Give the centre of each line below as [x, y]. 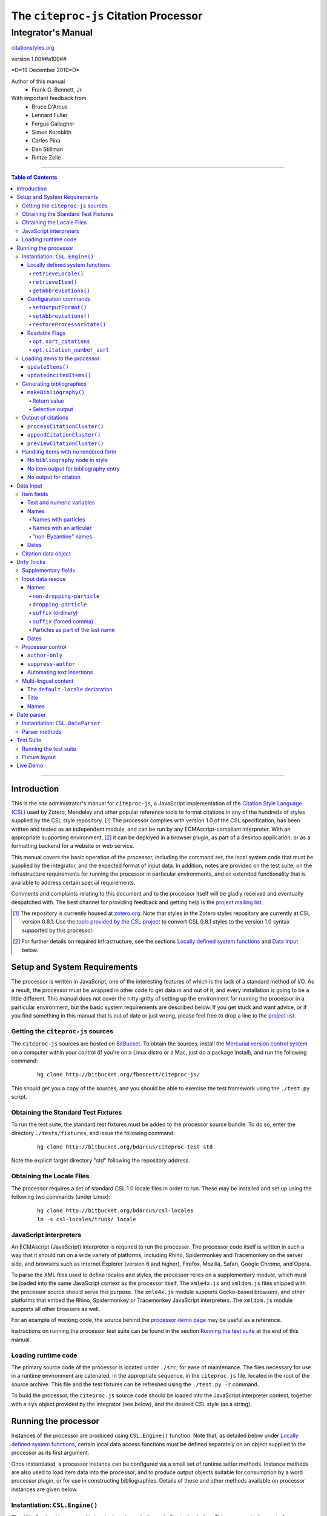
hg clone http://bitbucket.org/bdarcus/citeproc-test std [125, 1147]
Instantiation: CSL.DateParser [61, 723]
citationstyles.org [33, 48]
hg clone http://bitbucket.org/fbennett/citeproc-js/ [118, 1075]
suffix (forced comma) [63, 621]
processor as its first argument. [50, 1453]
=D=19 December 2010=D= [45, 70]
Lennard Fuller [50, 115]
